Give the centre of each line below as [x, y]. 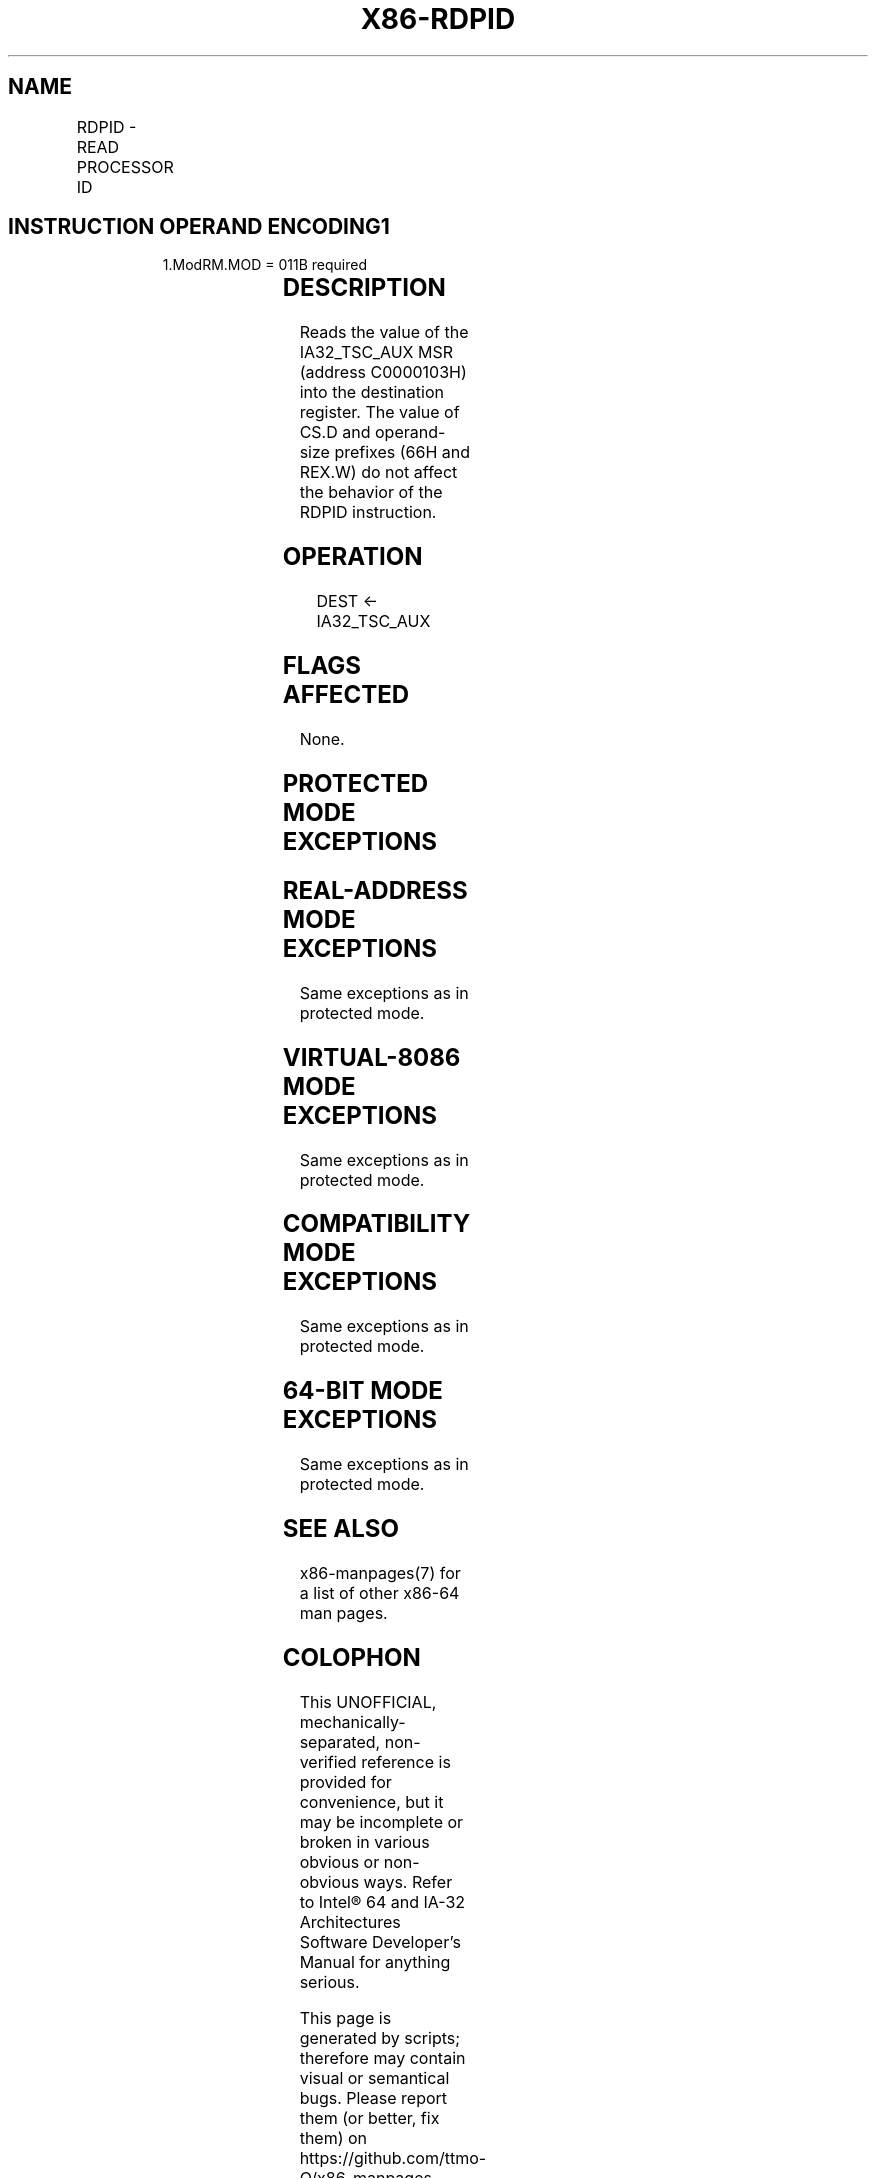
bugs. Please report [373, 2097]
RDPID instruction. [368, 512]
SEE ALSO [341, 1529]
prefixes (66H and [402, 452]
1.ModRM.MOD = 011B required [264, 265]
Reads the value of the [384, 332]
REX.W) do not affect [378, 472]
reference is [406, 1761]
